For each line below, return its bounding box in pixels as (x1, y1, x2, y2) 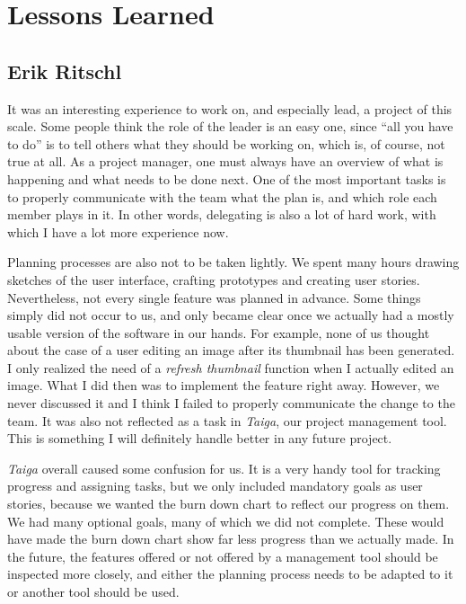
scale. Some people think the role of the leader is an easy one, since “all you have (7, 117, 453, 136)
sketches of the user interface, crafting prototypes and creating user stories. (7, 270, 420, 289)
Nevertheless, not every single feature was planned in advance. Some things (7, 288, 421, 306)
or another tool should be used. (7, 582, 180, 601)
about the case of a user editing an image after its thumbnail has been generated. (7, 341, 455, 360)
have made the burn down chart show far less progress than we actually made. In (7, 529, 454, 548)
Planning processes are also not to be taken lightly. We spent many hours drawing (7, 253, 460, 271)
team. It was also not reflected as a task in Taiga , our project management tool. (7, 411, 447, 430)
